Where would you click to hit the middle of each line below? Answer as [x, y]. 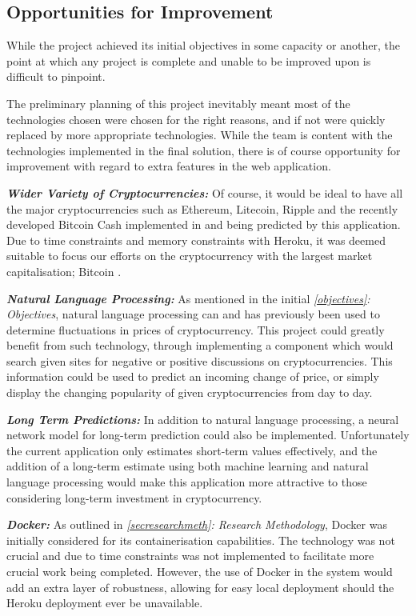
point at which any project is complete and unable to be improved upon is [189, 60]
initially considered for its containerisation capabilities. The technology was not [201, 540]
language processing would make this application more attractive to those [187, 482]
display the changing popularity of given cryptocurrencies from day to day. [190, 392]
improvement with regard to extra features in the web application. [169, 166]
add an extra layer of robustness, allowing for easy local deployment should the [200, 587]
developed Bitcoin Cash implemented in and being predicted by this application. [204, 224]
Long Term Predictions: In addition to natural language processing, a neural [203, 419]
